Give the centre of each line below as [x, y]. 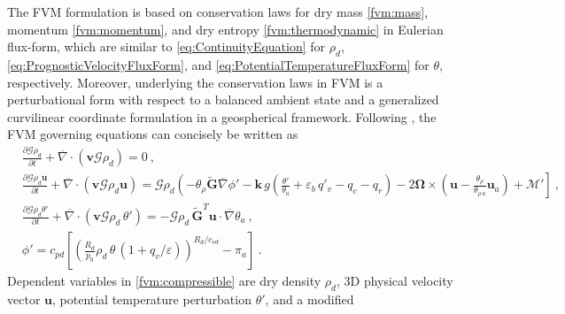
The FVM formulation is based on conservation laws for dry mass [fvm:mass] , [218, 11]
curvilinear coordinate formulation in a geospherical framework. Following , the [222, 116]
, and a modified [310, 299]
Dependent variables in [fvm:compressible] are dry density [164, 281]
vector [24, 299]
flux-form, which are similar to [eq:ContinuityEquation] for [166, 46]
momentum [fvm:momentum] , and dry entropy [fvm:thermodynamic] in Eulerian [225, 29]
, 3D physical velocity [395, 281]
